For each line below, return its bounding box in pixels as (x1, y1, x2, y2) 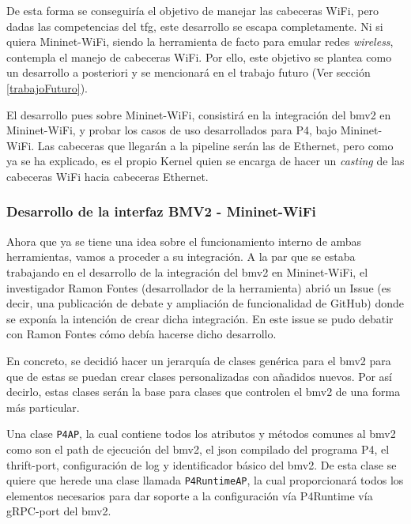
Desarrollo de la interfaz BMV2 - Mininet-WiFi (6, 202, 316, 221)
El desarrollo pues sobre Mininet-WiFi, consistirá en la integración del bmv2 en (6, 106, 391, 123)
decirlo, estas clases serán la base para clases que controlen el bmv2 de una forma (6, 383, 401, 400)
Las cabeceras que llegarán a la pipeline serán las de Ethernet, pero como (37, 137, 394, 153)
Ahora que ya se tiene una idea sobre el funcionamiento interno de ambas (6, 232, 362, 249)
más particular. (6, 398, 80, 415)
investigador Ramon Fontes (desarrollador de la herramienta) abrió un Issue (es (6, 279, 391, 296)
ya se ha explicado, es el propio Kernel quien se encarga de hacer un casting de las (6, 153, 405, 169)
